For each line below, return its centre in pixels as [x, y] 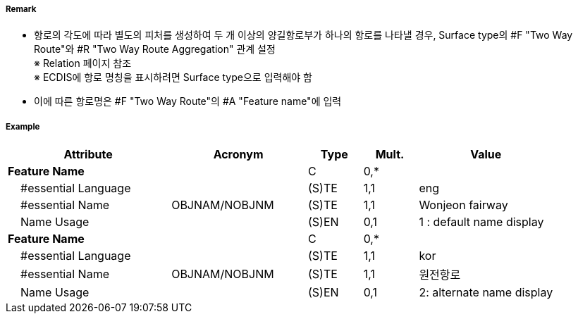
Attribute [88, 155]
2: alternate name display [486, 293]
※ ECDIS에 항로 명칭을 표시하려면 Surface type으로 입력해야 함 [173, 77]
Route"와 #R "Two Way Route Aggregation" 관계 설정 [155, 49]
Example [23, 126]
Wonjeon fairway [463, 205]
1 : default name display [481, 222]
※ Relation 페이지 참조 [83, 63]
